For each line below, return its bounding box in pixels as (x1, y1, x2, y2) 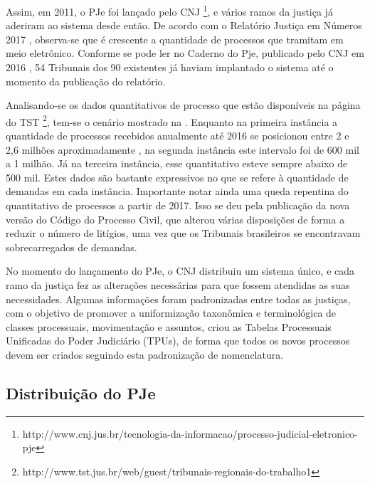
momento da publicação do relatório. (6, 73, 166, 88)
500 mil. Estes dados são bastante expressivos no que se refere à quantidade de (6, 169, 349, 184)
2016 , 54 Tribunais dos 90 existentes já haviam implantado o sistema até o (6, 60, 334, 75)
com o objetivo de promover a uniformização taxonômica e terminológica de (6, 305, 337, 320)
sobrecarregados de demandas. (6, 239, 137, 254)
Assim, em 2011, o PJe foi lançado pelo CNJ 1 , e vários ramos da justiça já (6, 2, 333, 19)
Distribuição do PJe (6, 382, 156, 404)
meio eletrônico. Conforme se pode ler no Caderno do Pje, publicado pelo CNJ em (6, 46, 364, 60)
